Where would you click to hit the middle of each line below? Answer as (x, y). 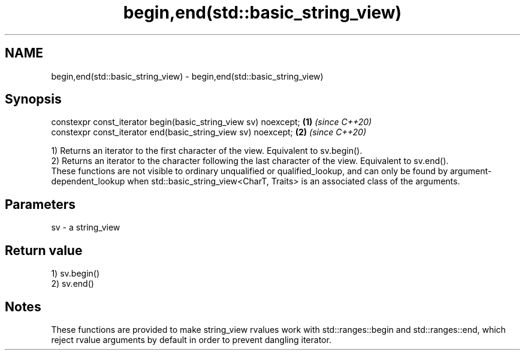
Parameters (40, 204)
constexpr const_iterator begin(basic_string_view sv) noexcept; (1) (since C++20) (212, 122)
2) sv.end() (73, 284)
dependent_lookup (88, 181)
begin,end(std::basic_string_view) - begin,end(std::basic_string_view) (187, 76)
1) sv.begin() (75, 274)
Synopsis (33, 99)
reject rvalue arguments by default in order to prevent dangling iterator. (191, 339)
